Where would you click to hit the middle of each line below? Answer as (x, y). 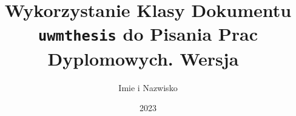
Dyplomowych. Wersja (143, 58)
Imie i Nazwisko (148, 87)
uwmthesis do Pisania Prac (148, 34)
